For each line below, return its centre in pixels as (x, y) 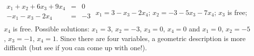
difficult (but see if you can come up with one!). (76, 48)
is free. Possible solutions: (51, 28)
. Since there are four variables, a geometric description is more (151, 38)
